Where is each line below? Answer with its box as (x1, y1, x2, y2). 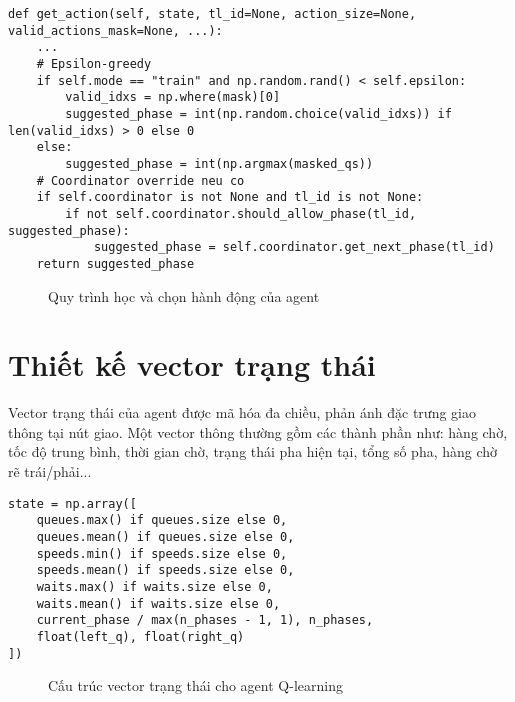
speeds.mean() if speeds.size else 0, (36, 563, 295, 578)
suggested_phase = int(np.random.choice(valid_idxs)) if (65, 106, 452, 121)
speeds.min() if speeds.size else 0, (36, 546, 288, 561)
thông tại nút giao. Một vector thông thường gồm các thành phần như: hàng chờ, (8, 421, 508, 442)
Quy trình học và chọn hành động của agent (48, 285, 320, 306)
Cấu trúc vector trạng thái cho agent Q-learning (48, 675, 343, 696)
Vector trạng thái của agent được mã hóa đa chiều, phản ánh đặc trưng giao (8, 402, 476, 423)
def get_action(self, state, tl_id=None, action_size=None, (8, 7, 417, 21)
